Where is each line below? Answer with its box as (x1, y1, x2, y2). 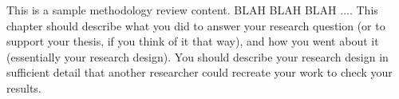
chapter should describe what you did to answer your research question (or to (6, 17, 385, 34)
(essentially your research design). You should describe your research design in (6, 48, 389, 65)
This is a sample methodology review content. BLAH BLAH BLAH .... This (6, 2, 378, 18)
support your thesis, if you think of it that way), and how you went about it (6, 33, 379, 49)
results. (6, 79, 41, 96)
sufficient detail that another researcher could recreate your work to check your (6, 64, 393, 81)
